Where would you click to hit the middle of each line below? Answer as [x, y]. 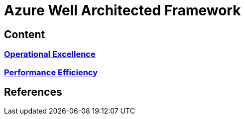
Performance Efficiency [51, 72]
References [33, 92]
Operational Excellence [50, 54]
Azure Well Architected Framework [122, 10]
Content [25, 34]
